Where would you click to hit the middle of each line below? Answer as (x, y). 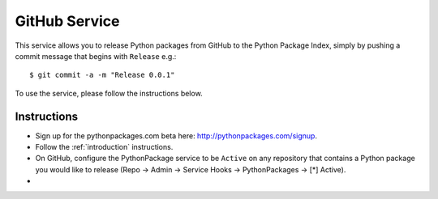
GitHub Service (67, 21)
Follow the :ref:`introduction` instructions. (104, 147)
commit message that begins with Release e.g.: (96, 56)
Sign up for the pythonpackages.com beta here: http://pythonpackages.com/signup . (176, 135)
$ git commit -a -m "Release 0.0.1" (102, 75)
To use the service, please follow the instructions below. (109, 93)
